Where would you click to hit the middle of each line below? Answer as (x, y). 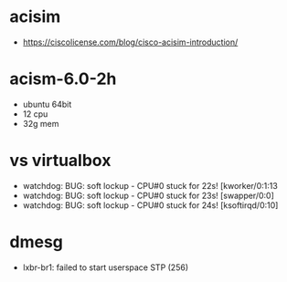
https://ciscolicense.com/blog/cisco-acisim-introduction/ (130, 42)
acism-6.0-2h (63, 79)
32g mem (41, 123)
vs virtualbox (60, 161)
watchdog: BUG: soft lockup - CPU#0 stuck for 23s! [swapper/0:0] (148, 195)
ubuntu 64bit (47, 104)
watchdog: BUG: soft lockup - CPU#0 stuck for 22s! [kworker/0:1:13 (150, 185)
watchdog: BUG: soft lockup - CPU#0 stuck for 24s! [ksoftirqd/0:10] (150, 205)
